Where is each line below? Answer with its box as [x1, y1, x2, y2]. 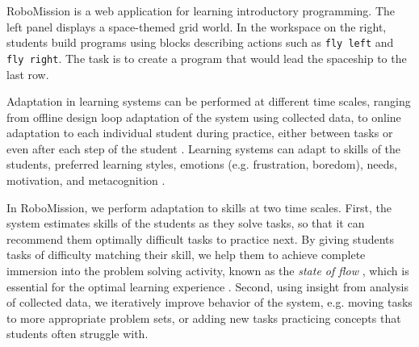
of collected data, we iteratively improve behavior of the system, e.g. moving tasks [6, 294, 413, 311]
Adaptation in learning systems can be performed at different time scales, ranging [6, 93, 411, 110]
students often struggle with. [6, 325, 149, 342]
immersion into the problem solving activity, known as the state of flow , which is [6, 262, 409, 279]
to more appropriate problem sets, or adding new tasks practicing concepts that [6, 309, 401, 326]
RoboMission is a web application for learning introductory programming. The [6, 2, 395, 19]
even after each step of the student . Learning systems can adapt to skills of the [6, 140, 401, 157]
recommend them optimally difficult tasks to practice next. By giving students [6, 230, 395, 247]
